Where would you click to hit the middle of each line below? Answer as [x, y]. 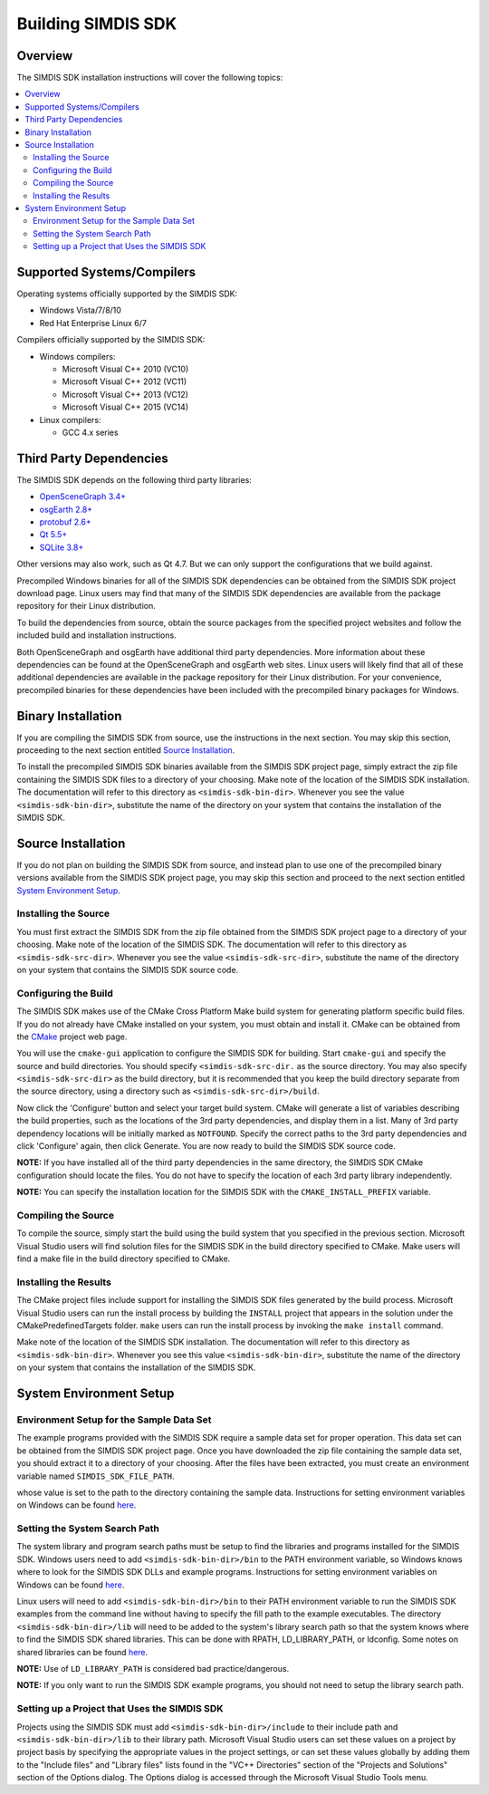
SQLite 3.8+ [62, 547]
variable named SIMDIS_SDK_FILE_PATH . [96, 1476]
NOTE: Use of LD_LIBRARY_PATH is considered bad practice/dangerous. [153, 1668]
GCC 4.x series [90, 432]
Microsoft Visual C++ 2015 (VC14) [125, 407]
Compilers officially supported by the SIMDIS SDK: [111, 340]
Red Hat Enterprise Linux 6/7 [93, 323]
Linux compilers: [70, 420]
